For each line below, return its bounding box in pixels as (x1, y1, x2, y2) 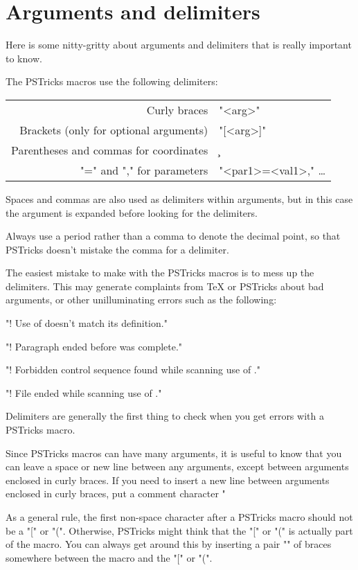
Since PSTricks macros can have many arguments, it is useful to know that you (6, 445, 342, 460)
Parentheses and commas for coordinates (11, 141, 208, 158)
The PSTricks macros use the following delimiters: (6, 74, 218, 89)
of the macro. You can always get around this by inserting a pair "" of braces (6, 537, 332, 551)
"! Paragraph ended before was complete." (6, 339, 183, 353)
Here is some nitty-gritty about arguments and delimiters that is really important (6, 37, 352, 52)
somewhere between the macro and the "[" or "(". (6, 550, 213, 564)
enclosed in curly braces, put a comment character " (6, 486, 226, 501)
